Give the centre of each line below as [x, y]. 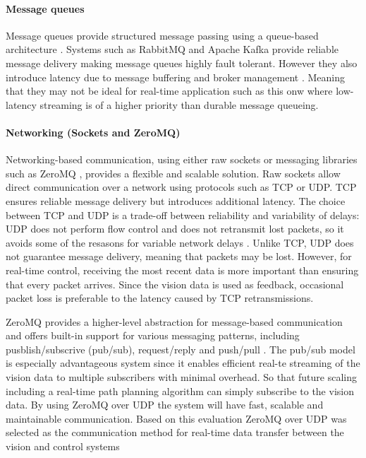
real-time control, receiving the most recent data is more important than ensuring [182, 270]
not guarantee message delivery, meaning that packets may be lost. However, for [179, 256]
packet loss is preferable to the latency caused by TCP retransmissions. [160, 298]
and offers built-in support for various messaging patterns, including [153, 335]
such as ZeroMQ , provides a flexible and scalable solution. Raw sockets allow [173, 173]
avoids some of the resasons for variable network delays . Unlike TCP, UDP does [180, 242]
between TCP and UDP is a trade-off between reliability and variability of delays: [183, 215]
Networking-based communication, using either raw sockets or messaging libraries [182, 159]
